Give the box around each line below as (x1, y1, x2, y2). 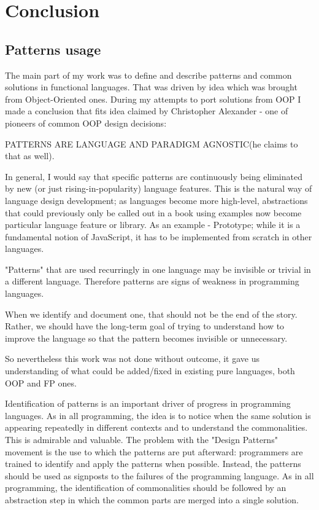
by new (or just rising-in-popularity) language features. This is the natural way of (5, 182, 312, 195)
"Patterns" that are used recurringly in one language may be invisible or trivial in (5, 262, 311, 275)
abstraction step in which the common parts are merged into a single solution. (5, 493, 299, 506)
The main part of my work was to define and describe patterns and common (5, 68, 292, 81)
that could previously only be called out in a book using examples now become (5, 206, 302, 219)
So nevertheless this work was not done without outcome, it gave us (5, 352, 259, 365)
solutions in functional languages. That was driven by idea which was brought (5, 80, 298, 93)
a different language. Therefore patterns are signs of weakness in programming (5, 275, 299, 288)
